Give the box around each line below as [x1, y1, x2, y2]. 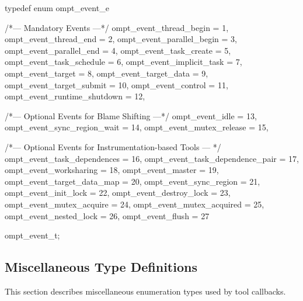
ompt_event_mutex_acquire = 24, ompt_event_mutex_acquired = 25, [5, 198, 264, 210]
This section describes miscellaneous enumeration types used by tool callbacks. [5, 285, 286, 297]
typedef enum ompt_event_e [5, 2, 109, 13]
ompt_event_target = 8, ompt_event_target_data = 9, [5, 67, 208, 79]
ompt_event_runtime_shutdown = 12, [5, 90, 145, 102]
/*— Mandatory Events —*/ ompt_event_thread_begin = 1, [5, 21, 229, 33]
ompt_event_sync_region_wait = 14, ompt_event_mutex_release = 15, [5, 121, 269, 133]
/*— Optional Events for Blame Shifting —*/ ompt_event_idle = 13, [5, 109, 257, 122]
